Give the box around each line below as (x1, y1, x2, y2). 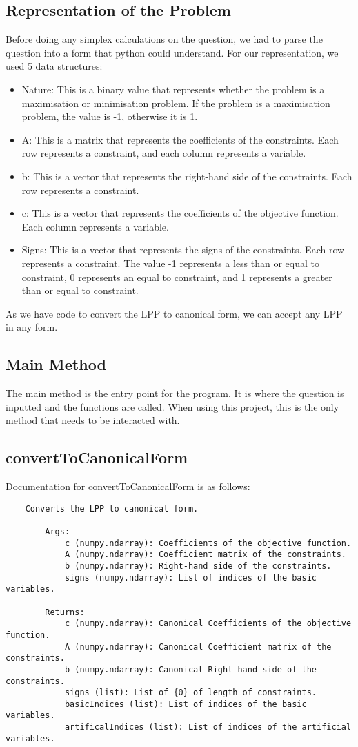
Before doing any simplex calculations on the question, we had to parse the (6, 32, 323, 46)
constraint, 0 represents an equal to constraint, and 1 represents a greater (21, 269, 332, 284)
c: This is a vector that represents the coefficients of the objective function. (21, 206, 339, 220)
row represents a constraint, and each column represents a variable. (21, 146, 306, 160)
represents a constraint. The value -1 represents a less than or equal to (21, 255, 320, 270)
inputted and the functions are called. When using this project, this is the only (6, 399, 339, 414)
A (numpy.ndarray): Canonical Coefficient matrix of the (64, 641, 332, 652)
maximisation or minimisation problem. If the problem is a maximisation (21, 95, 330, 110)
